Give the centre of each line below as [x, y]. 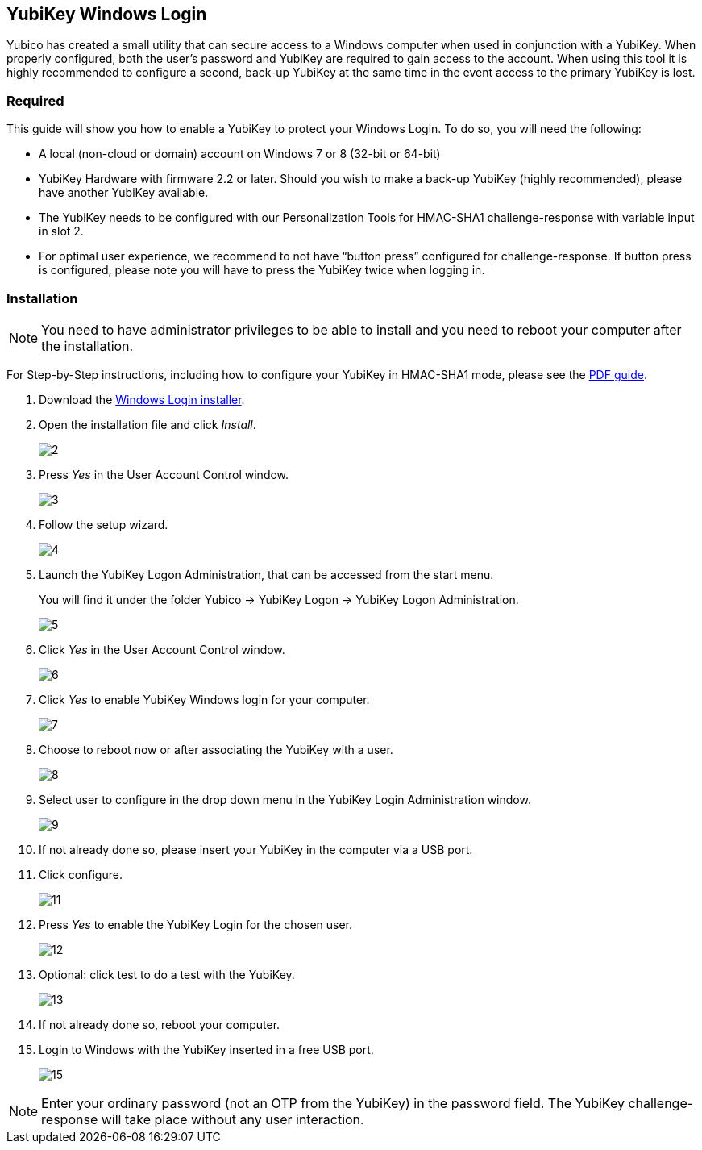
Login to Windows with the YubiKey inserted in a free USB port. [206, 1049]
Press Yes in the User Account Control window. [164, 474]
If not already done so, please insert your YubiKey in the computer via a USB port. [256, 849]
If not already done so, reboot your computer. [160, 1024]
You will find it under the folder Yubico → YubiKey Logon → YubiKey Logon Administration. [279, 599]
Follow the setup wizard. [104, 524]
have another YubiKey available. [124, 193]
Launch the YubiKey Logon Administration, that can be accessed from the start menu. [266, 574]
